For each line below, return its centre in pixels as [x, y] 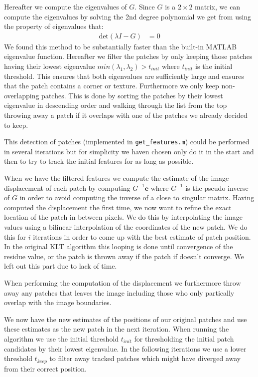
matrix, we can [218, 6]
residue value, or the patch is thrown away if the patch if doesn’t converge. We [124, 256]
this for [15, 236]
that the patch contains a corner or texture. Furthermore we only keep [112, 86]
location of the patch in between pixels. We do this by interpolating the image [123, 217]
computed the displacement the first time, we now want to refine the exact [118, 207]
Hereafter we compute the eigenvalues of [65, 6]
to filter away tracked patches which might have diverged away [145, 358]
